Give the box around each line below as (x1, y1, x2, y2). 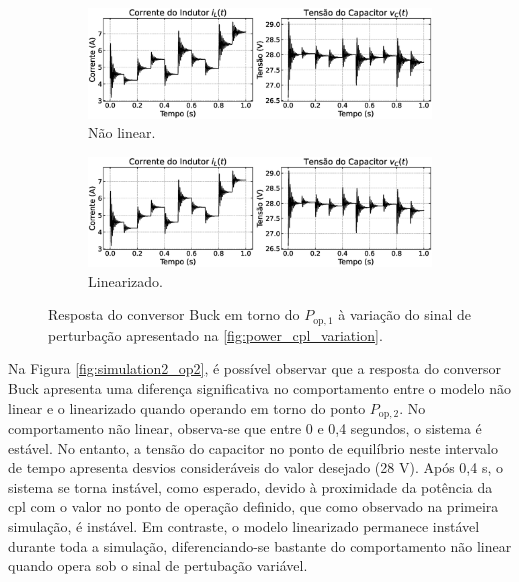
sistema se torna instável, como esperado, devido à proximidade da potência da (8, 476, 493, 497)
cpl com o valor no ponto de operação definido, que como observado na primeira (8, 496, 499, 517)
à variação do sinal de (338, 304, 472, 325)
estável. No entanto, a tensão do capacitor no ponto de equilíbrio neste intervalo (8, 437, 498, 458)
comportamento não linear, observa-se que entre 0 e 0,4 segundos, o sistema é (8, 418, 482, 439)
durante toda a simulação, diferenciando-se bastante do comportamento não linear (8, 535, 512, 556)
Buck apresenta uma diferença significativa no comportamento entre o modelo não (8, 378, 511, 399)
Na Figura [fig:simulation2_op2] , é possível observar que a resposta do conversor (8, 358, 501, 379)
